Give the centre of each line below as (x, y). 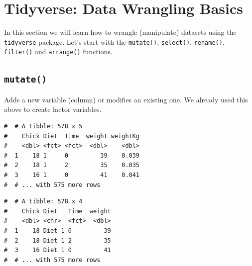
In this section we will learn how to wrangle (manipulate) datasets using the (120, 32)
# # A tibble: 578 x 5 (43, 126)
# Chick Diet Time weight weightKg (72, 136)
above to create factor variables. (53, 109)
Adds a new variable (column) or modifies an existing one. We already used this (126, 99)
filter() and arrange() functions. (58, 51)
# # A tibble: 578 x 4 (43, 202)
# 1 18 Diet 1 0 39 (58, 230)
